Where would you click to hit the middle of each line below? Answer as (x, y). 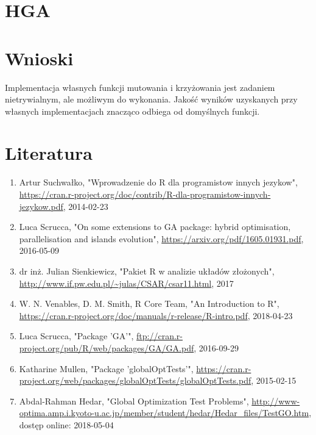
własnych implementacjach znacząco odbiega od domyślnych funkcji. (132, 111)
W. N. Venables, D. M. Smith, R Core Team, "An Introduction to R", (149, 304)
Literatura (49, 153)
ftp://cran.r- (160, 336)
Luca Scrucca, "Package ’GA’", (76, 336)
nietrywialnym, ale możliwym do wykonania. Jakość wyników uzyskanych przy (151, 99)
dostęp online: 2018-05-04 (66, 424)
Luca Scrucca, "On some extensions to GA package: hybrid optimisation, (155, 227)
